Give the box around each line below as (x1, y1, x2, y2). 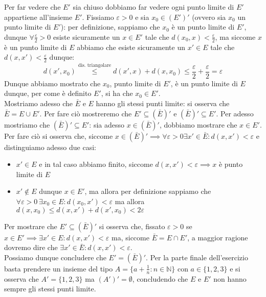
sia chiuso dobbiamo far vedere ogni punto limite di (73, 2, 234, 12)
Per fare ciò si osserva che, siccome (4, 130, 113, 141)
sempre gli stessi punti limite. (4, 283, 96, 294)
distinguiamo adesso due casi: (4, 141, 96, 152)
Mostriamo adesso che (4, 98, 73, 109)
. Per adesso (216, 108, 254, 118)
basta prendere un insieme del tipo (4, 263, 113, 274)
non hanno (213, 273, 247, 284)
